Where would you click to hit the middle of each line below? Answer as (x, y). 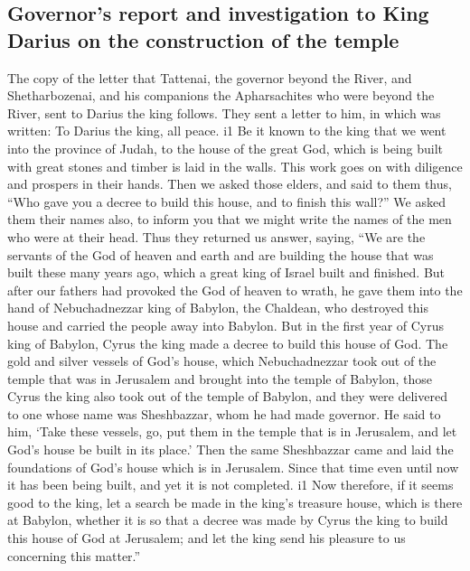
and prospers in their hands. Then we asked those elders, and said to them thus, (230, 184)
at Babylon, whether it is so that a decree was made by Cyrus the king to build (228, 520)
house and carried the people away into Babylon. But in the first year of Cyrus (226, 325)
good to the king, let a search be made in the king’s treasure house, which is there (235, 502)
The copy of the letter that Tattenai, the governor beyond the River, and (210, 77)
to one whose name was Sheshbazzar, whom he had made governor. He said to (224, 413)
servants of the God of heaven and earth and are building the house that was (221, 254)
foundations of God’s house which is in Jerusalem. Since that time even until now (233, 467)
